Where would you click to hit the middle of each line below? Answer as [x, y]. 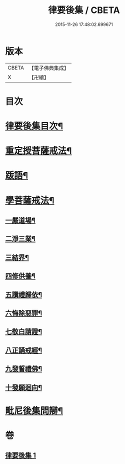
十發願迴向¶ [24, 387]
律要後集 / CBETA [84, 10]
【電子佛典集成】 [49, 68]
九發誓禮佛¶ [24, 369]
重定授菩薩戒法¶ [38, 151]
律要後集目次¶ [34, 126]
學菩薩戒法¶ [30, 200]
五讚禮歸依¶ [24, 295]
